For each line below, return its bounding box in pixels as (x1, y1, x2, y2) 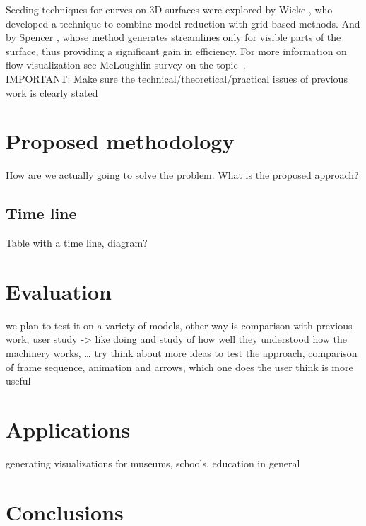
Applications (6, 414, 131, 443)
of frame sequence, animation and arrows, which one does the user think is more (6, 359, 353, 374)
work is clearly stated (6, 85, 98, 100)
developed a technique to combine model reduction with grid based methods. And (6, 16, 360, 30)
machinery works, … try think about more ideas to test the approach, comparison (6, 345, 358, 360)
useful (6, 373, 31, 388)
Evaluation (6, 276, 112, 305)
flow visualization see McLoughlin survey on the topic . (6, 57, 246, 72)
